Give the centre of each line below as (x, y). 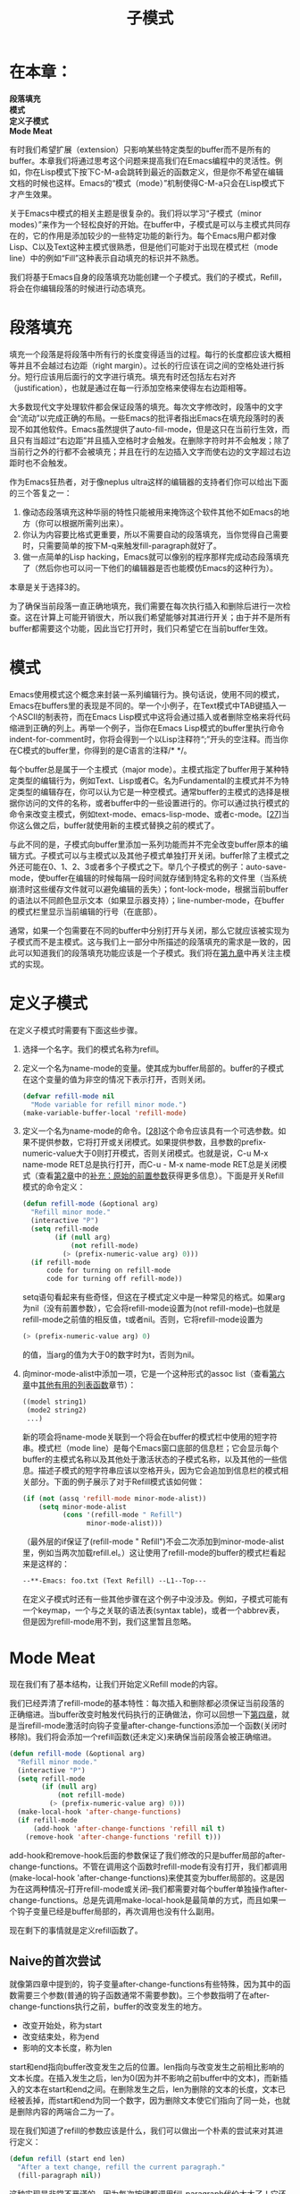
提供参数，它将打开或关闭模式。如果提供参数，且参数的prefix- (152, 1142)
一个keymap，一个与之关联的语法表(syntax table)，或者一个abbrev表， (153, 1610)
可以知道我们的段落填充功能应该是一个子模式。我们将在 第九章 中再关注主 (150, 952)
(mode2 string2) (57, 1410)
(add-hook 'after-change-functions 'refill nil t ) (129, 1828)
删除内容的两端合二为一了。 (67, 2112)
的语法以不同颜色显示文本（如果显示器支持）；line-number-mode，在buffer (147, 900)
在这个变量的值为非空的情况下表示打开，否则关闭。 (116, 1079)
